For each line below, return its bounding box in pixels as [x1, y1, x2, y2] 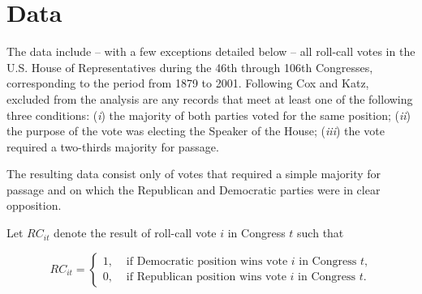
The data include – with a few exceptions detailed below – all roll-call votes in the [6, 43, 416, 60]
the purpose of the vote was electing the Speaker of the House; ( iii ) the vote [6, 122, 385, 139]
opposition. [6, 197, 62, 214]
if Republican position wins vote [126, 271, 286, 283]
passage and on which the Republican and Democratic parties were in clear [6, 181, 381, 198]
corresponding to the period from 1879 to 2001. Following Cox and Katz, [6, 75, 369, 92]
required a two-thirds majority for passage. [6, 138, 219, 155]
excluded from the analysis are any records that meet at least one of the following [6, 90, 413, 107]
